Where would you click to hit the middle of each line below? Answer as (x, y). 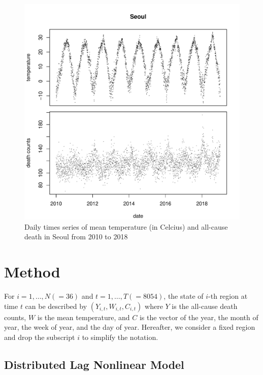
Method (32, 271)
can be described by (56, 306)
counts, (15, 317)
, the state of (184, 295)
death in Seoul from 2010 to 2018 (76, 237)
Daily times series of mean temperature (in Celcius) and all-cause (126, 226)
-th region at (228, 295)
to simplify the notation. (120, 337)
